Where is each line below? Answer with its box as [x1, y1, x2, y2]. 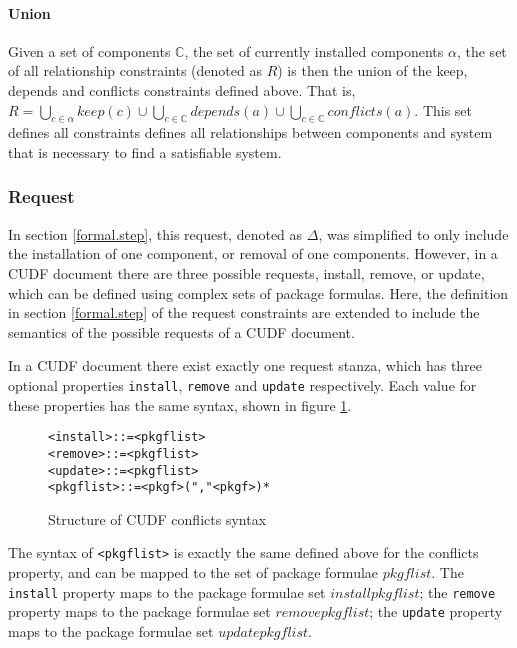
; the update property [369, 601, 503, 622]
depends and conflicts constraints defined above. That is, [8, 79, 356, 100]
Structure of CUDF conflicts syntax [48, 508, 267, 529]
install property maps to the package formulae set [8, 581, 326, 602]
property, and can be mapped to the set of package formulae [8, 562, 379, 583]
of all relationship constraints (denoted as [8, 60, 262, 81]
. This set [414, 99, 473, 120]
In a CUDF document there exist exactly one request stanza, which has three [8, 355, 483, 376]
